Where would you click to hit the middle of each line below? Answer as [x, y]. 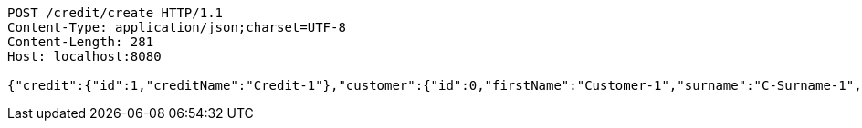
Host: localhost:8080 [84, 56]
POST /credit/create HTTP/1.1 [116, 13]
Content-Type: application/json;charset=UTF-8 [177, 27]
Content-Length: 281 [81, 42]
